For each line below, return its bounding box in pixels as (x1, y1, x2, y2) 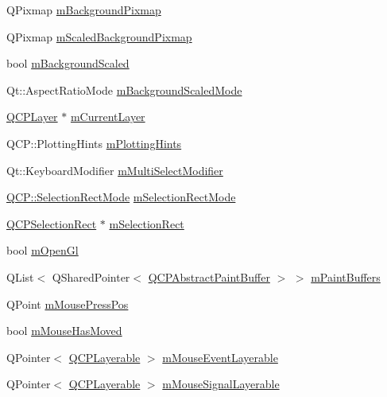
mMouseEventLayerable (162, 348, 278, 365)
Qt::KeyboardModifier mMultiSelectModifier (6, 162, 223, 178)
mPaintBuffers (311, 268, 381, 285)
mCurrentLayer (70, 108, 145, 125)
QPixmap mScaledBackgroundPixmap (6, 28, 192, 45)
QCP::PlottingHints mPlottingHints (6, 134, 182, 151)
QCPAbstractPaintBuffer (148, 268, 270, 285)
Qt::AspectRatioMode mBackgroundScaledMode (6, 81, 242, 98)
